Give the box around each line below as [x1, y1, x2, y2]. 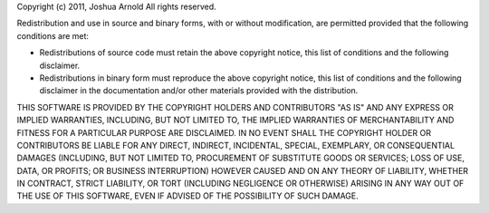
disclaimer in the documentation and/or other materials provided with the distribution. [39, 85, 359, 96]
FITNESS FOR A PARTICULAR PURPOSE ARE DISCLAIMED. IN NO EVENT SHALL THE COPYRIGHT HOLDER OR [16, 127, 432, 138]
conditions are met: [16, 30, 90, 41]
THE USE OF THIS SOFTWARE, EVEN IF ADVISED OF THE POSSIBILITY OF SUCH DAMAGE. [16, 190, 360, 201]
